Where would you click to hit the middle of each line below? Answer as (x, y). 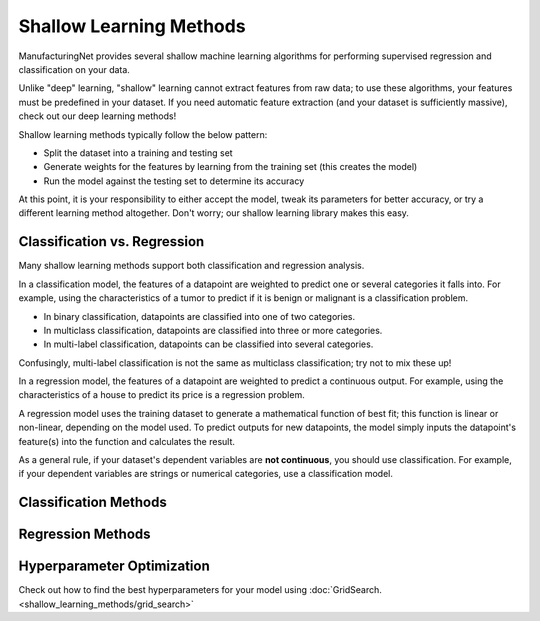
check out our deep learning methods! (97, 116)
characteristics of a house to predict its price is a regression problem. (161, 395)
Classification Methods (92, 502)
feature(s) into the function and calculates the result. (126, 441)
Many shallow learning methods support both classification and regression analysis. (191, 266)
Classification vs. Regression (111, 241)
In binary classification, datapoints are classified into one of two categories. (199, 316)
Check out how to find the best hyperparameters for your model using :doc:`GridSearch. (200, 590)
